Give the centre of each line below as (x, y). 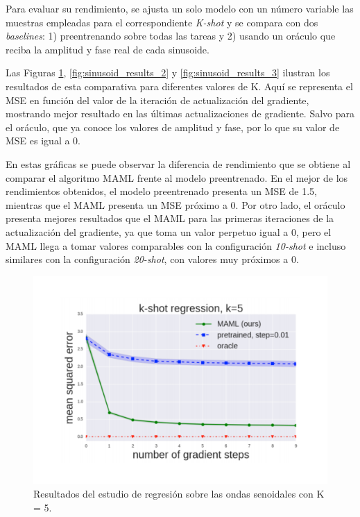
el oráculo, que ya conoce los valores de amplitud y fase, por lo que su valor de (173, 127)
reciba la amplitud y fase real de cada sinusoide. (108, 49)
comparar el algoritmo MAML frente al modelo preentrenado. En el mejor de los (177, 177)
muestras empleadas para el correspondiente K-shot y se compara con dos (162, 22)
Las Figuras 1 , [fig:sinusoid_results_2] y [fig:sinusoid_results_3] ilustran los (168, 73)
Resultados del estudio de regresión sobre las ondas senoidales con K (179, 494)
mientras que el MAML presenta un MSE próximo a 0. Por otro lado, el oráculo (175, 204)
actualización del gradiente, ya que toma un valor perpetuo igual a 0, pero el (169, 231)
